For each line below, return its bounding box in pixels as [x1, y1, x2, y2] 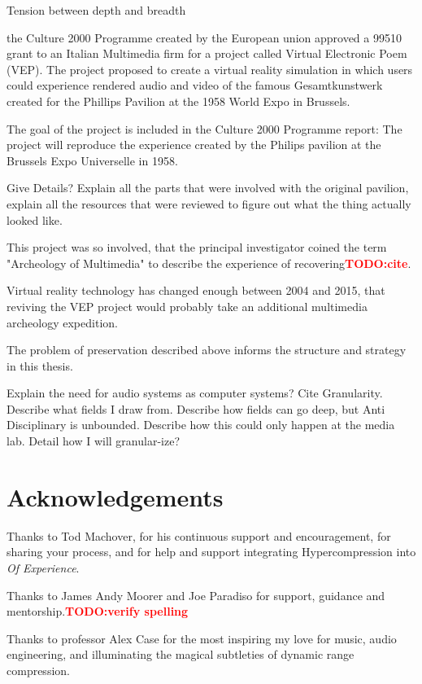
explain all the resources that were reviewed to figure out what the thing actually [7, 195, 411, 212]
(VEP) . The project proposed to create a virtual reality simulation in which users [7, 60, 413, 77]
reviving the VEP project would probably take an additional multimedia [7, 297, 368, 314]
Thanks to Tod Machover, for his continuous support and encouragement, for [7, 527, 391, 544]
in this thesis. [7, 357, 73, 374]
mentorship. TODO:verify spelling [7, 603, 189, 620]
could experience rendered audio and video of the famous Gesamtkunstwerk [7, 77, 383, 94]
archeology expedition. [7, 313, 118, 331]
